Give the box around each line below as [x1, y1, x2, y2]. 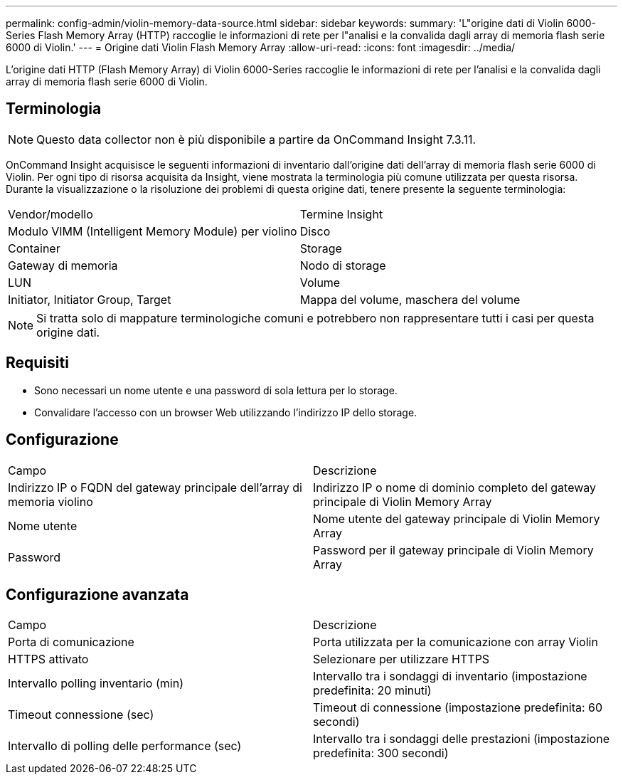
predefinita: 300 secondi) [313, 746, 449, 761]
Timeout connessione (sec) [8, 707, 154, 722]
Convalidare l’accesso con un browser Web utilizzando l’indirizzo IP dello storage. [34, 406, 417, 418]
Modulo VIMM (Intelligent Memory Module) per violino [8, 223, 297, 238]
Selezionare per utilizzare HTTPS [313, 652, 490, 667]
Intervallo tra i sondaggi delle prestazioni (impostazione [313, 732, 609, 747]
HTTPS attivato [8, 652, 89, 667]
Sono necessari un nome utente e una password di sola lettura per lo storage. [34, 384, 398, 396]
